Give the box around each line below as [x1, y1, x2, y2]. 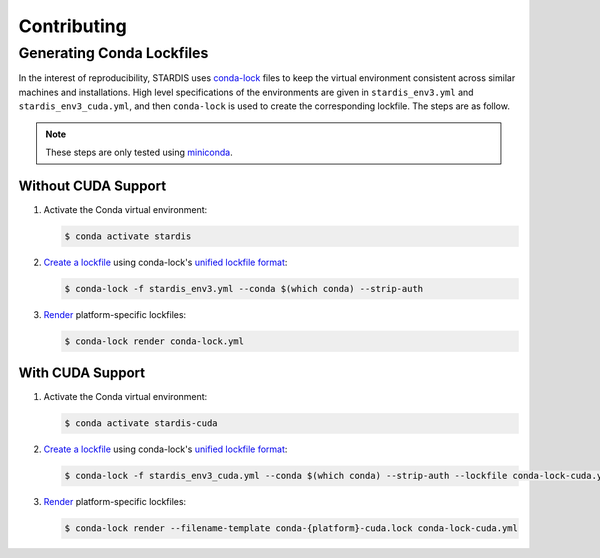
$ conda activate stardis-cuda [64, 418, 219, 429]
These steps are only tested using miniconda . [45, 146, 234, 158]
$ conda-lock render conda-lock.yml [64, 335, 245, 347]
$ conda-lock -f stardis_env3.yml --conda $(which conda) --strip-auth [64, 283, 424, 294]
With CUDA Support [18, 365, 145, 382]
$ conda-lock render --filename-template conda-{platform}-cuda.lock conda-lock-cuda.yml [64, 523, 519, 534]
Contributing [18, 15, 127, 37]
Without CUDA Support [18, 177, 167, 194]
